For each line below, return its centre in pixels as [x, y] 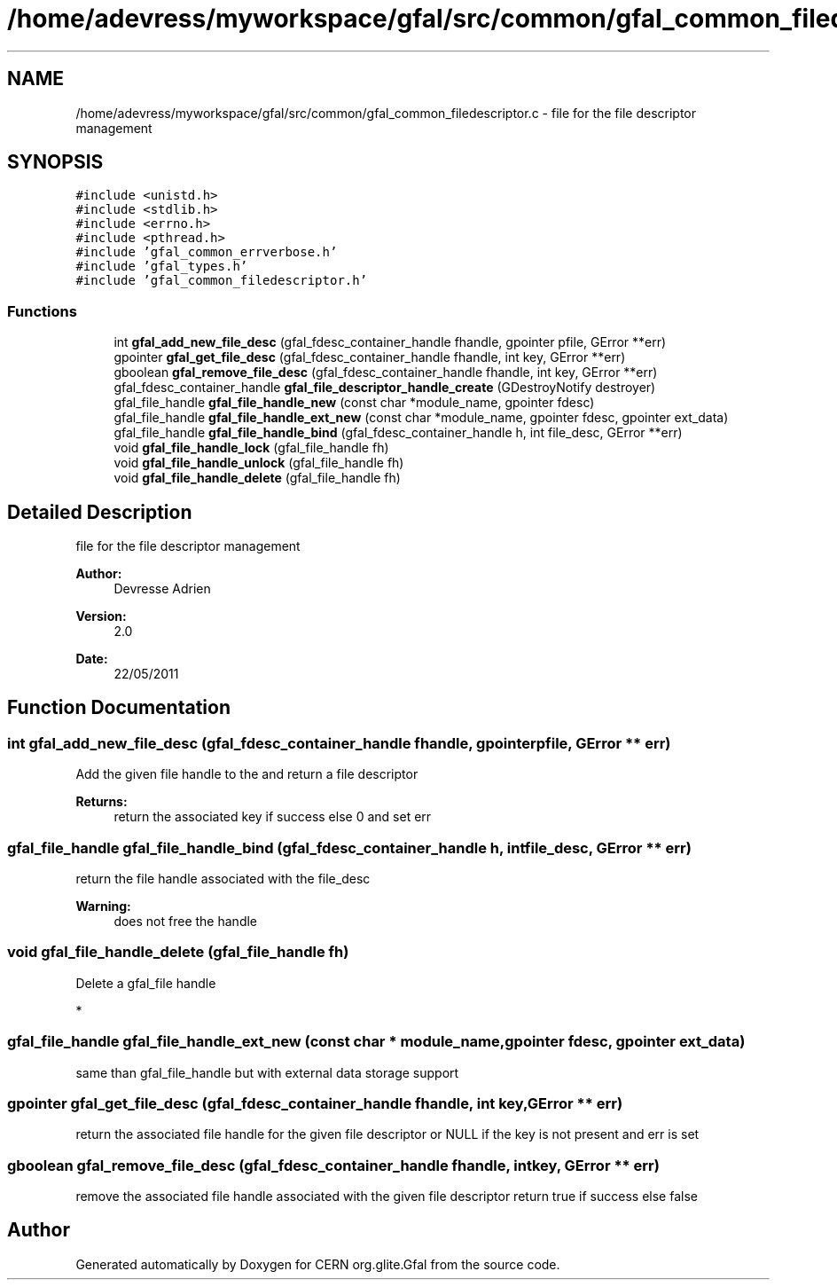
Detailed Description [100, 512]
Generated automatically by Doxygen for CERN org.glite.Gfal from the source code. [318, 1264]
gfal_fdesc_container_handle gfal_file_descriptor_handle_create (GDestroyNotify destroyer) [385, 388]
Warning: [103, 906]
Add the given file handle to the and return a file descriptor [247, 774]
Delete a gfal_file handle [146, 983]
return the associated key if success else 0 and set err [273, 817]
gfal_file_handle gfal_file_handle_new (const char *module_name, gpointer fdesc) [354, 403]
